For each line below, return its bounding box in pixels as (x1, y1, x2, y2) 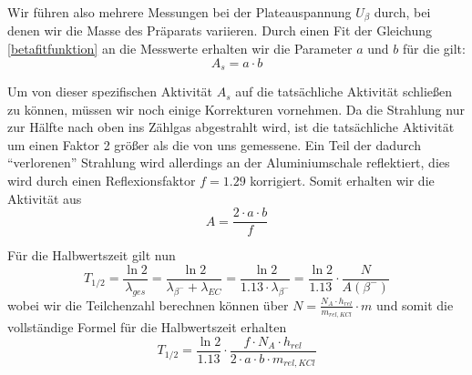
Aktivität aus (7, 188, 82, 208)
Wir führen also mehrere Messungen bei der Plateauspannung (7, 3, 352, 21)
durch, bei (374, 3, 431, 21)
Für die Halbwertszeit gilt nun (7, 246, 176, 265)
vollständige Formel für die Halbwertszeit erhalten (7, 318, 287, 336)
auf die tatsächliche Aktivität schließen (235, 82, 453, 101)
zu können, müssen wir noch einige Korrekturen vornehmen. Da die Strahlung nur (7, 99, 465, 118)
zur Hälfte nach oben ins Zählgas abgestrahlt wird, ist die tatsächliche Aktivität (7, 117, 455, 137)
